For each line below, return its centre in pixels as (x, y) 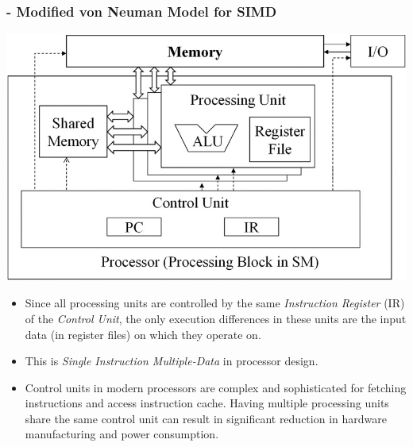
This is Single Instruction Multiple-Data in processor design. (172, 361)
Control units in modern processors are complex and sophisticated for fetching (216, 387)
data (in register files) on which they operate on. (143, 334)
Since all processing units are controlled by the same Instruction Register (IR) (215, 303)
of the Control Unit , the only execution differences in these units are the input (216, 318)
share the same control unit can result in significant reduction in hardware (206, 418)
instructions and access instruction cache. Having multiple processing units (207, 403)
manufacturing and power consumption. (122, 434)
